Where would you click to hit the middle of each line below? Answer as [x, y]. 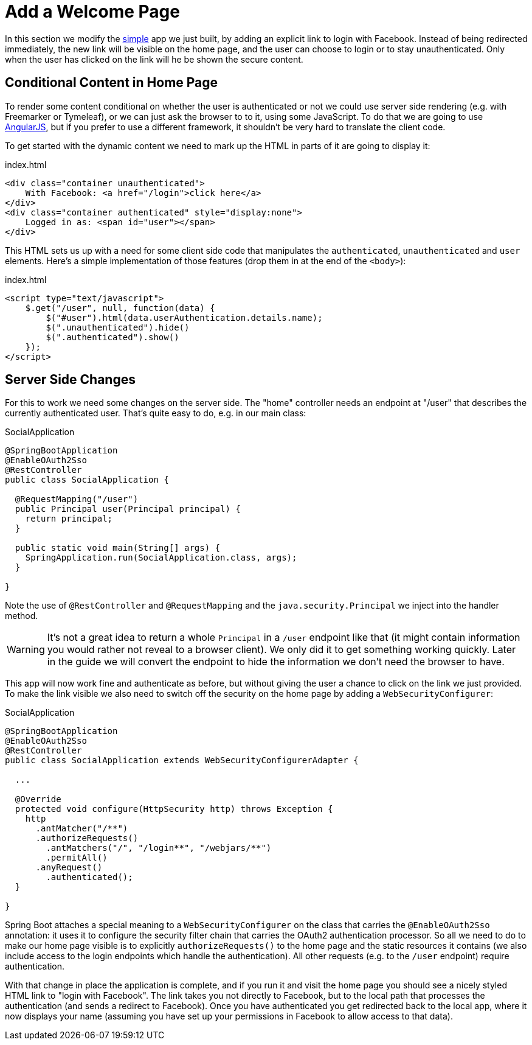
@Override [38, 799]
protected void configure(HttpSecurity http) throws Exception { [174, 809]
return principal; [69, 519]
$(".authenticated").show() [112, 337]
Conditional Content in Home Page [112, 83]
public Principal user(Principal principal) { [128, 509]
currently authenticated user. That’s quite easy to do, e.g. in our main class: [156, 413]
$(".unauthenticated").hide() [118, 327]
